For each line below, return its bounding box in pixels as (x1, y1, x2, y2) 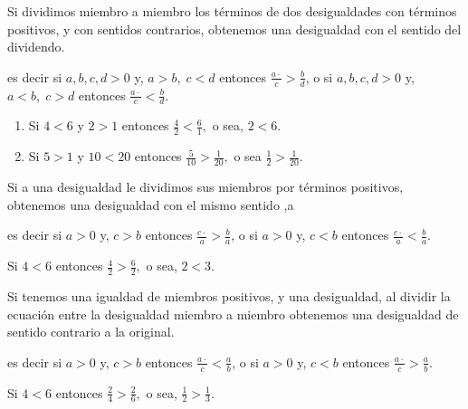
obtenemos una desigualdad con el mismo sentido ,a (7, 195, 294, 214)
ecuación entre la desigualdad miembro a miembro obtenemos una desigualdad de (7, 304, 459, 323)
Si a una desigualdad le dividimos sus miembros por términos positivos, (7, 177, 404, 196)
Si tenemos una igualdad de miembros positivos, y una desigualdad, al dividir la (7, 286, 451, 305)
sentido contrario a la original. (7, 322, 175, 341)
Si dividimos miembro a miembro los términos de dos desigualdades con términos (7, 2, 457, 20)
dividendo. (7, 37, 65, 56)
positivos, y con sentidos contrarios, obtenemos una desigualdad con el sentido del (7, 19, 462, 38)
